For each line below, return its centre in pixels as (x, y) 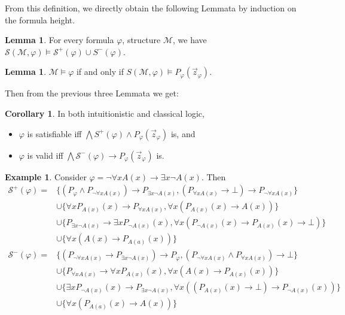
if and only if (100, 72)
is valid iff (45, 155)
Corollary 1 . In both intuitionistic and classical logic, (105, 113)
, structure (141, 40)
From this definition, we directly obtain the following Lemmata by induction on (151, 8)
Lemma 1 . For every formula (59, 40)
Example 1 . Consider (46, 176)
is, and (183, 133)
